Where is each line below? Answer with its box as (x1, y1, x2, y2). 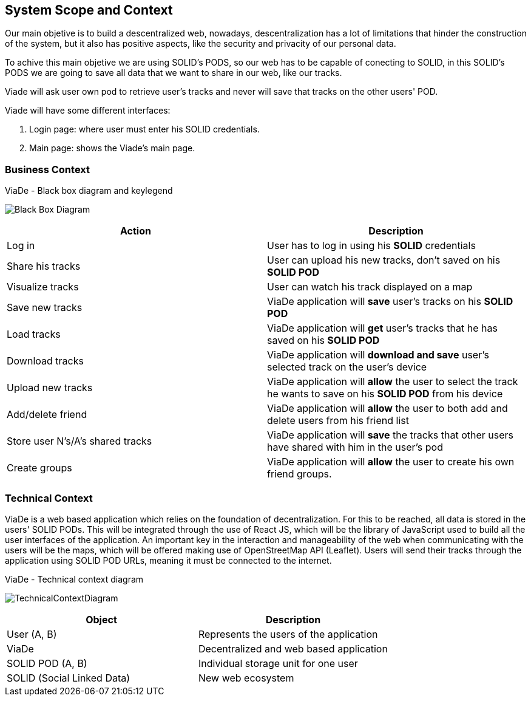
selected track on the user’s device (267, 361, 427, 374)
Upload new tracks (7, 381, 93, 394)
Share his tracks (7, 260, 81, 273)
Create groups (7, 462, 72, 474)
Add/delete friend (7, 408, 87, 421)
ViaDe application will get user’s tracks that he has (267, 322, 498, 335)
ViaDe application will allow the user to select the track (267, 375, 518, 388)
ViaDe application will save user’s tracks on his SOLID (267, 295, 513, 308)
